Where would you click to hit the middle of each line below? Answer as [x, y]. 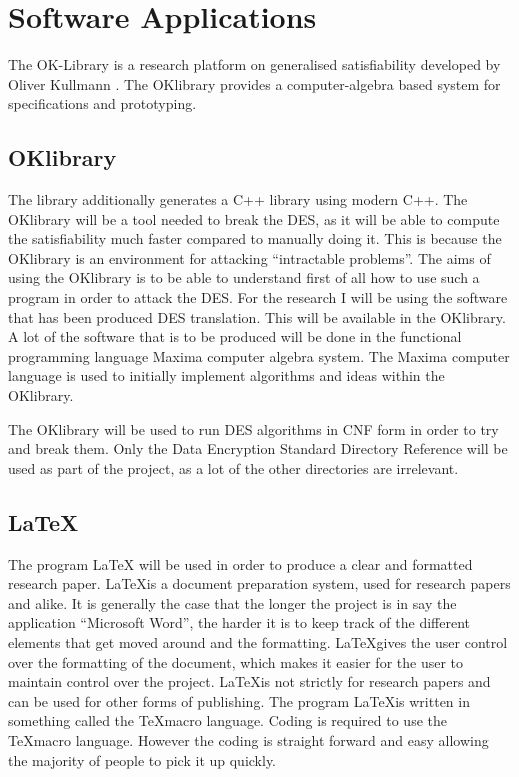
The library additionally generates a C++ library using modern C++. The [238, 199]
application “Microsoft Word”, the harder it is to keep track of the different [239, 622]
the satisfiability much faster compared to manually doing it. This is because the [255, 238]
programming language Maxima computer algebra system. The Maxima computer [259, 355]
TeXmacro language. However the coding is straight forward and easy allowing [248, 739]
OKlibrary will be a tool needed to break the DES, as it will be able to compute [254, 218]
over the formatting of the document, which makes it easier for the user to [235, 661]
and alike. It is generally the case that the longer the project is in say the [232, 602]
